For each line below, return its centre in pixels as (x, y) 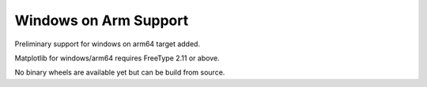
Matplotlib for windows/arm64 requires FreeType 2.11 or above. (117, 58)
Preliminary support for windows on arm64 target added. (108, 44)
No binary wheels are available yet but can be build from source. (120, 72)
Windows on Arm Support (102, 20)
